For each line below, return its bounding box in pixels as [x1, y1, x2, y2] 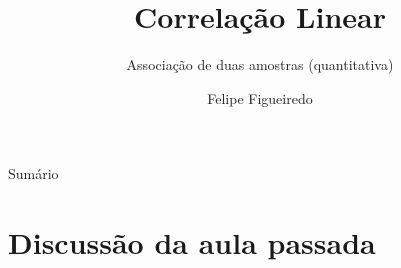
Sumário [8, 163, 59, 184]
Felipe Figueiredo [207, 87, 313, 108]
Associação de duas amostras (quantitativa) [126, 54, 394, 75]
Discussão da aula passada [8, 222, 376, 263]
